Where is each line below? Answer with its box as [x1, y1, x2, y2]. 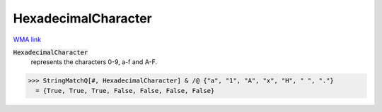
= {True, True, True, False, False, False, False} [35, 87, 215, 94]
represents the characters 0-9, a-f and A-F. [30, 58, 158, 66]
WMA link [13, 35, 42, 44]
